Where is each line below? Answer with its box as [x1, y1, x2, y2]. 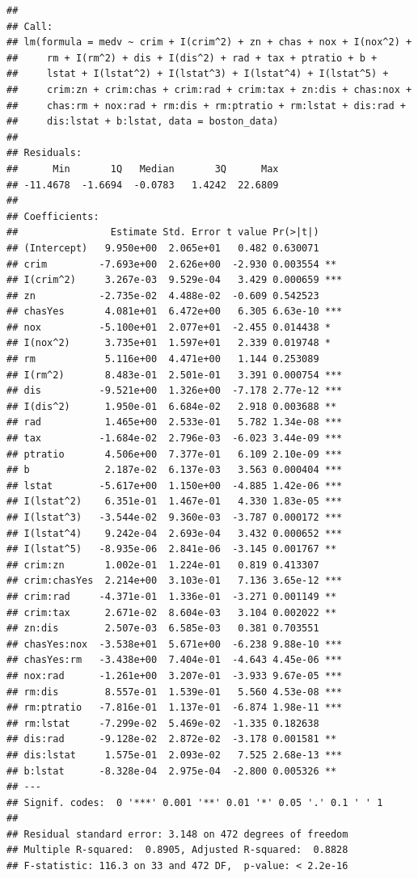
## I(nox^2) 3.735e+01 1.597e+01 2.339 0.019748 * [6, 337, 331, 349]
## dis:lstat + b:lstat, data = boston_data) [6, 116, 279, 128]
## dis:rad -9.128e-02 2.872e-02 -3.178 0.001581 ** [6, 733, 337, 745]
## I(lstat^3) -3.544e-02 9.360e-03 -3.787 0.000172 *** [6, 512, 343, 523]
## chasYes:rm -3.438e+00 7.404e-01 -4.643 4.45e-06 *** [6, 654, 343, 666]
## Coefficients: [6, 210, 99, 222]
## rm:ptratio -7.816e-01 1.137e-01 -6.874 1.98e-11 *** [6, 702, 343, 714]
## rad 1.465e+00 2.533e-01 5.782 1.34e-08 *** [6, 416, 343, 428]
